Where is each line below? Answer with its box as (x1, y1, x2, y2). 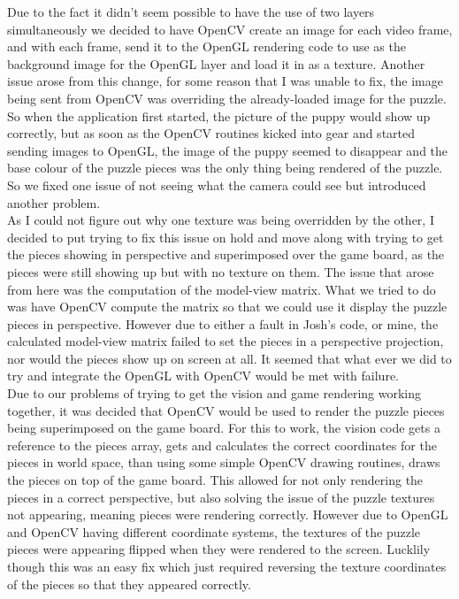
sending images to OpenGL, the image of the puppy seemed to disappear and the (7, 141, 448, 159)
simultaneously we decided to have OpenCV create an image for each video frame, (7, 19, 453, 38)
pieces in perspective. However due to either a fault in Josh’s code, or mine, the (7, 314, 439, 333)
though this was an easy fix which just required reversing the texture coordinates (7, 557, 447, 575)
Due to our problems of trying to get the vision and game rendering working (7, 384, 422, 403)
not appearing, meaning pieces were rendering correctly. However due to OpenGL (7, 505, 448, 524)
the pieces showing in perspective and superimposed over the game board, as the (7, 245, 445, 264)
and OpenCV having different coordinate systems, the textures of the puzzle (7, 522, 421, 541)
